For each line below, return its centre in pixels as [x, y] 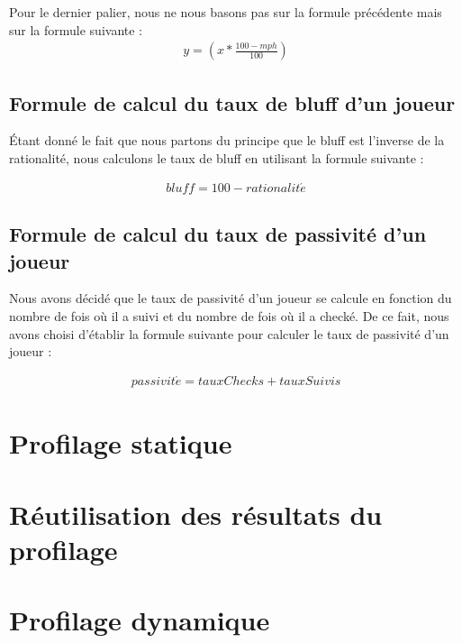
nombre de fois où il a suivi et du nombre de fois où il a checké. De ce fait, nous [229, 316]
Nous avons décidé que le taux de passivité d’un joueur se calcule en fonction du [231, 298]
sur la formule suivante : [76, 29]
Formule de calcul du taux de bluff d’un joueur [232, 102]
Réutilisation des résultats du [196, 514]
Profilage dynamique [140, 620]
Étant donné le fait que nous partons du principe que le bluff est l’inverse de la [227, 140]
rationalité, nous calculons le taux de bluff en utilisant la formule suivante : [217, 158]
